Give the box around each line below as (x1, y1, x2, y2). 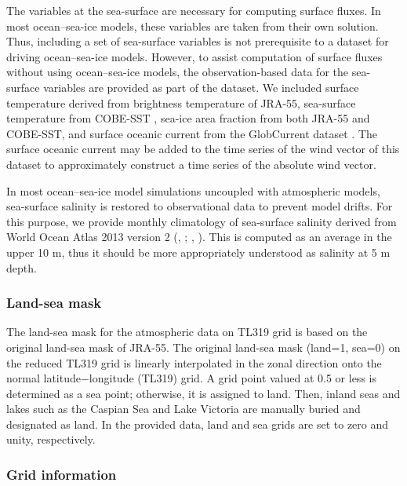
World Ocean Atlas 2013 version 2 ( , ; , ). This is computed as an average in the (6, 228, 392, 245)
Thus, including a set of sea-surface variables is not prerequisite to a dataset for (6, 33, 389, 49)
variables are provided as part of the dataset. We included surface (43, 79, 359, 95)
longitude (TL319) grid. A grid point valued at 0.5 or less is (89, 370, 376, 386)
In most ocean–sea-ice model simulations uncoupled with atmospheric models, (6, 182, 380, 199)
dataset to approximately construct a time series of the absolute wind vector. (6, 155, 376, 172)
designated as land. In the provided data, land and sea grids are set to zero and (6, 415, 389, 432)
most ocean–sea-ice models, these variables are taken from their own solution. (6, 17, 379, 34)
